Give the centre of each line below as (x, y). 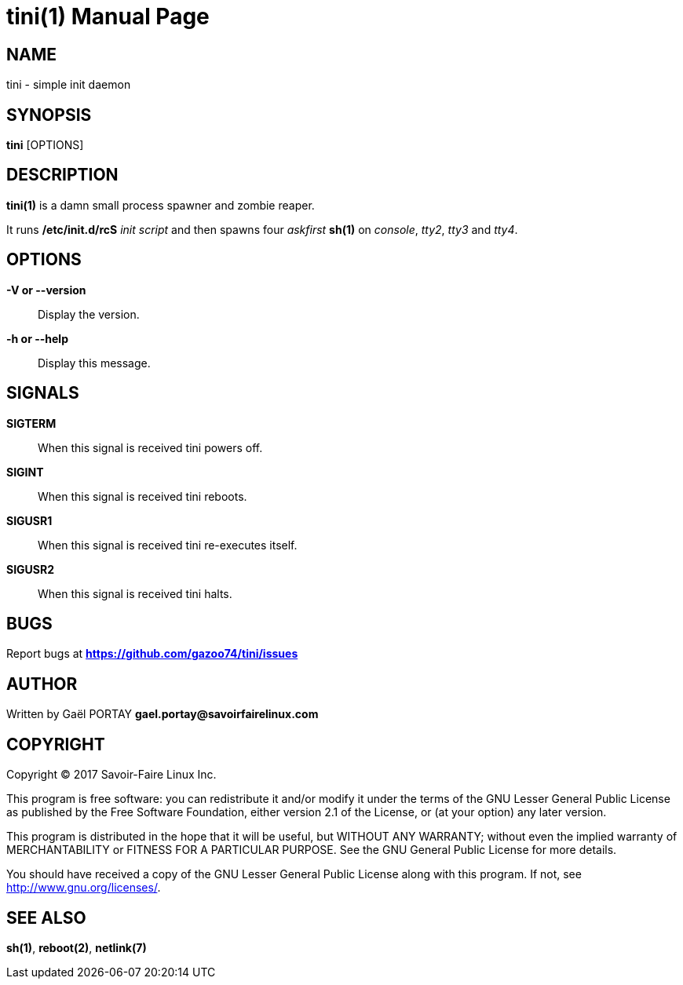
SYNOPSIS (49, 115)
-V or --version (46, 290)
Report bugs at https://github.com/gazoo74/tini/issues (152, 654)
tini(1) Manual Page (108, 16)
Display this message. (94, 363)
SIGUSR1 (29, 520)
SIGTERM (31, 423)
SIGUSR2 (31, 569)
